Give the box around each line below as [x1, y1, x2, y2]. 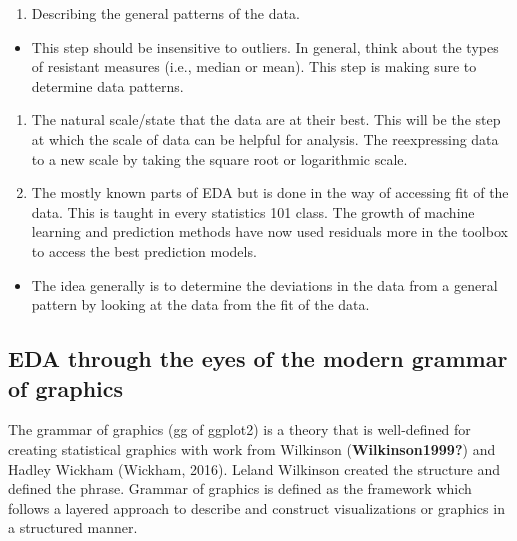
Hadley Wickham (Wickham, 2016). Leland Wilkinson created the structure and [8, 458, 501, 479]
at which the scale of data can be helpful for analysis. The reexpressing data [31, 128, 499, 149]
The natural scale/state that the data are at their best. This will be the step [31, 109, 501, 130]
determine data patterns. [31, 75, 184, 96]
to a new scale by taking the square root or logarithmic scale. [31, 148, 408, 169]
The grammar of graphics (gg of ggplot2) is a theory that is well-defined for [8, 419, 471, 440]
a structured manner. [8, 517, 138, 538]
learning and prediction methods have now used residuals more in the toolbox [31, 221, 508, 242]
